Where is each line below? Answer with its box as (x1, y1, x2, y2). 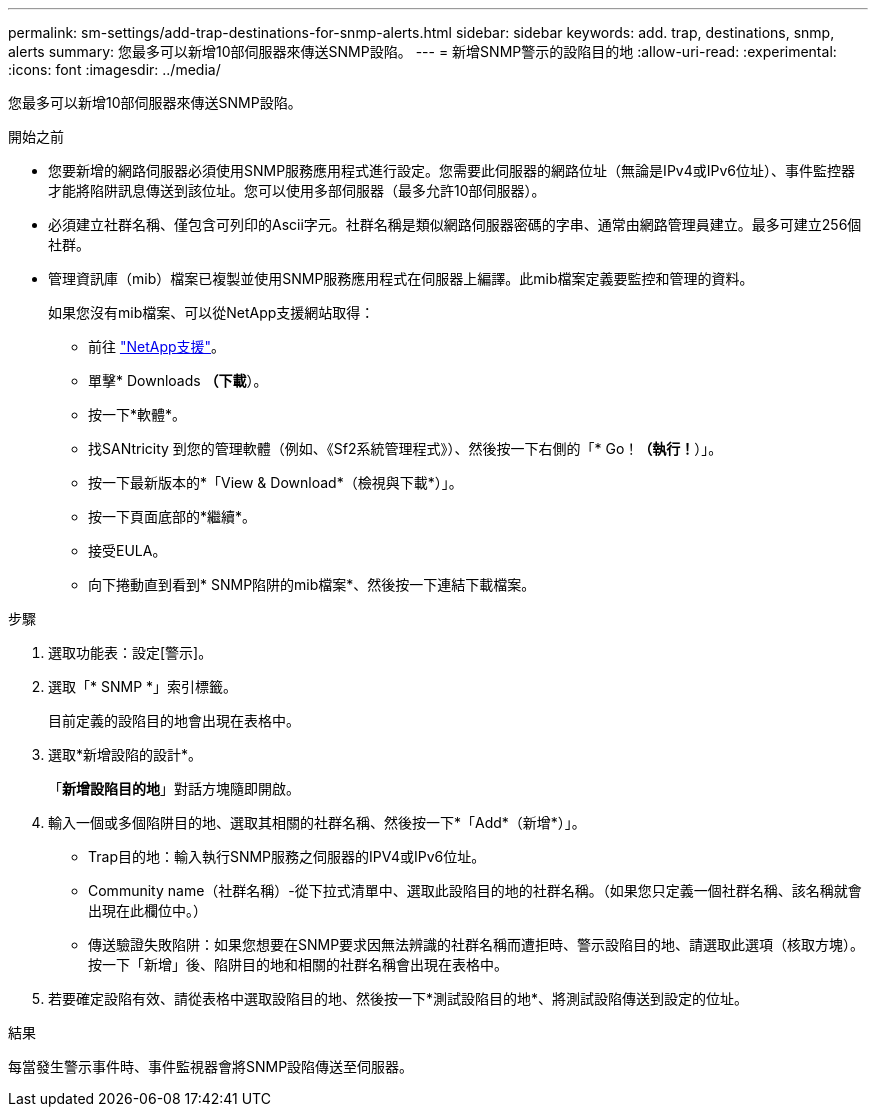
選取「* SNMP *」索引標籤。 (48, 678, 238, 695)
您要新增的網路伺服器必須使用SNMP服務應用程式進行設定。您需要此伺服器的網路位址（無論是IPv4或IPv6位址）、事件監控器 (48, 162, 855, 179)
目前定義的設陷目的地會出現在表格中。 (48, 712, 300, 729)
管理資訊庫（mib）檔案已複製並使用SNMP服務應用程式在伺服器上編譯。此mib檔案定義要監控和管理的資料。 (48, 270, 754, 287)
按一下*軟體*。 (88, 406, 187, 423)
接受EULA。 (88, 542, 167, 559)
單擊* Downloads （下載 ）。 (88, 372, 268, 389)
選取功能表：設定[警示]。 (48, 644, 213, 661)
